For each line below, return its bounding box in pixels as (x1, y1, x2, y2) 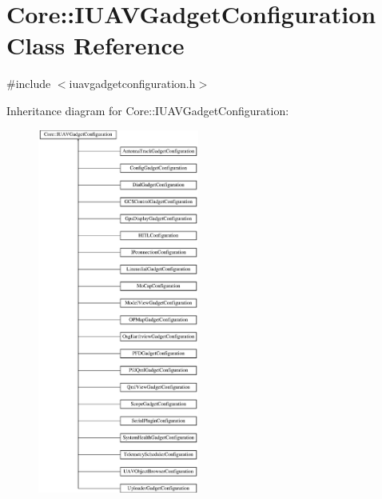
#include (6, 75, 51, 92)
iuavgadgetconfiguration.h (69, 75, 196, 92)
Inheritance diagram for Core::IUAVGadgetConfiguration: (6, 102, 289, 118)
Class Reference (6, 29, 185, 62)
